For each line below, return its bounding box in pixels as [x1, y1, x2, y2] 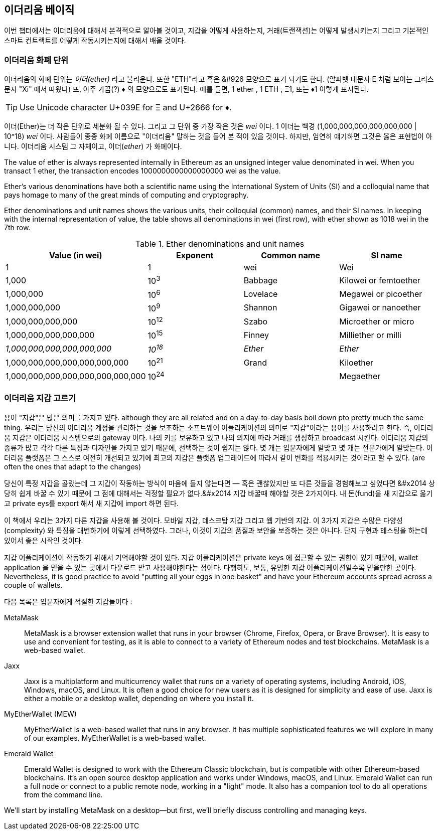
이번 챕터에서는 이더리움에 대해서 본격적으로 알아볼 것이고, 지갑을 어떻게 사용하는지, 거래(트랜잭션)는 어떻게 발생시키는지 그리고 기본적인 [4, 26, 429, 35]
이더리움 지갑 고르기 [4, 393, 76, 404]
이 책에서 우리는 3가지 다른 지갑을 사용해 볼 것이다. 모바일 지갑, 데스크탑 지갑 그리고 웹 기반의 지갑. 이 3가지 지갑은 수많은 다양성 [4, 516, 403, 525]
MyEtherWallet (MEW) [4, 709, 77, 718]
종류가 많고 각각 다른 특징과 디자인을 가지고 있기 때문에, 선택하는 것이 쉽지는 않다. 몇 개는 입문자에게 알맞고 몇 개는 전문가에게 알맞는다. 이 [4, 443, 433, 452]
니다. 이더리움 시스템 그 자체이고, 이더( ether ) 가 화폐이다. [4, 142, 182, 151]
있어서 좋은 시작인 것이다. [4, 536, 83, 545]
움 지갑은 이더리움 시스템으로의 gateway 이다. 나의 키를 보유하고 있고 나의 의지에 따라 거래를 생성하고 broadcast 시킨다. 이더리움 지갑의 [4, 433, 428, 442]
